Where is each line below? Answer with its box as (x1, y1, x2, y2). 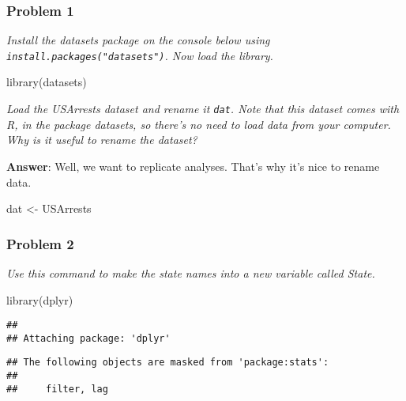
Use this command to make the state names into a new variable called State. (6, 264, 375, 281)
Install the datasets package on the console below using (6, 32, 270, 48)
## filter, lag (6, 383, 108, 395)
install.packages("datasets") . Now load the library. (6, 47, 273, 63)
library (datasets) (6, 74, 87, 90)
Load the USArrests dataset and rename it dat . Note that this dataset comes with (6, 100, 400, 117)
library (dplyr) (6, 291, 73, 308)
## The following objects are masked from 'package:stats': (6, 357, 329, 369)
